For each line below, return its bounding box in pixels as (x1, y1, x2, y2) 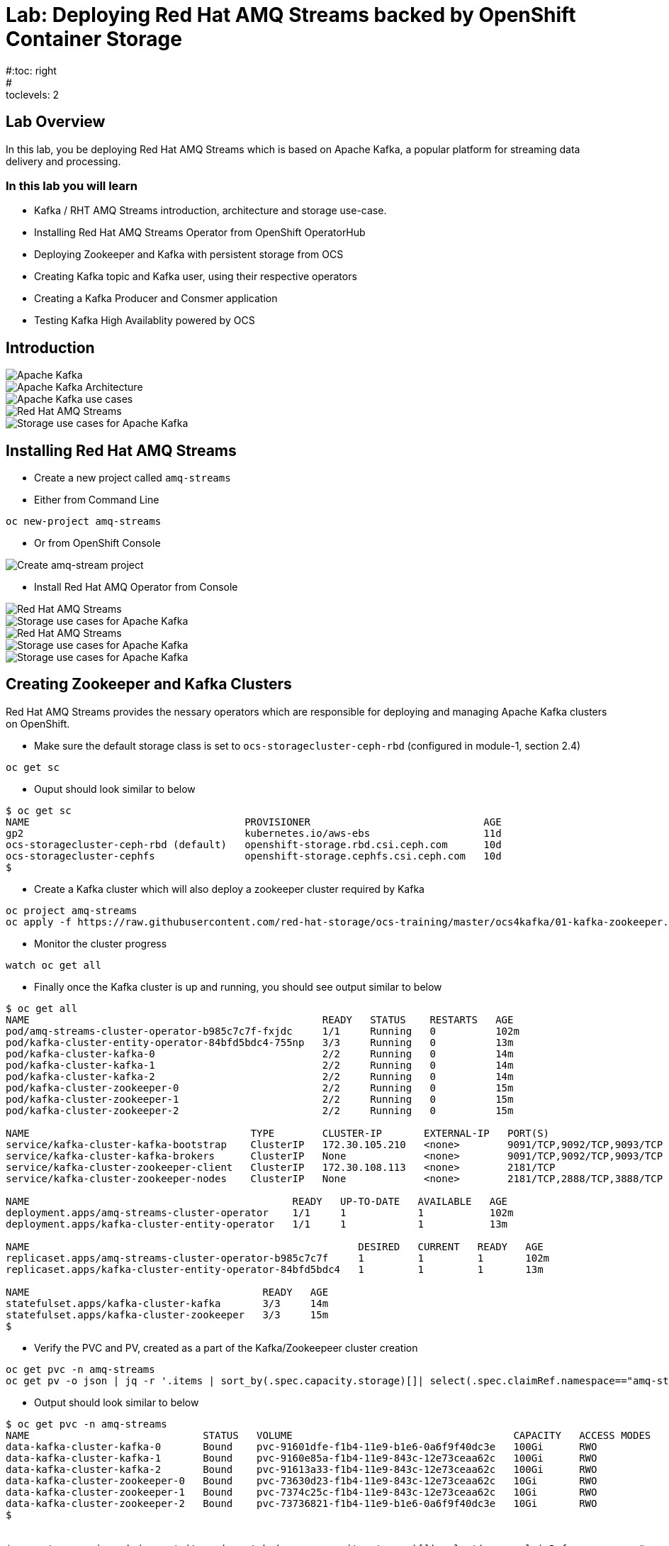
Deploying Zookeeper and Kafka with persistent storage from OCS (34, 248, 344, 261)
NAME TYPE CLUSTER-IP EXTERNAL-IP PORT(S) (6, 1127, 550, 1139)
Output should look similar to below (34, 1396, 199, 1408)
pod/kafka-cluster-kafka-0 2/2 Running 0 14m (6, 1047, 514, 1060)
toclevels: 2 (6, 88, 60, 101)
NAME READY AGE (6, 1286, 329, 1298)
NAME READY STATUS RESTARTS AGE (6, 1013, 514, 1025)
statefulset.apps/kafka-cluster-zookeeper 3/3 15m (6, 1308, 329, 1320)
